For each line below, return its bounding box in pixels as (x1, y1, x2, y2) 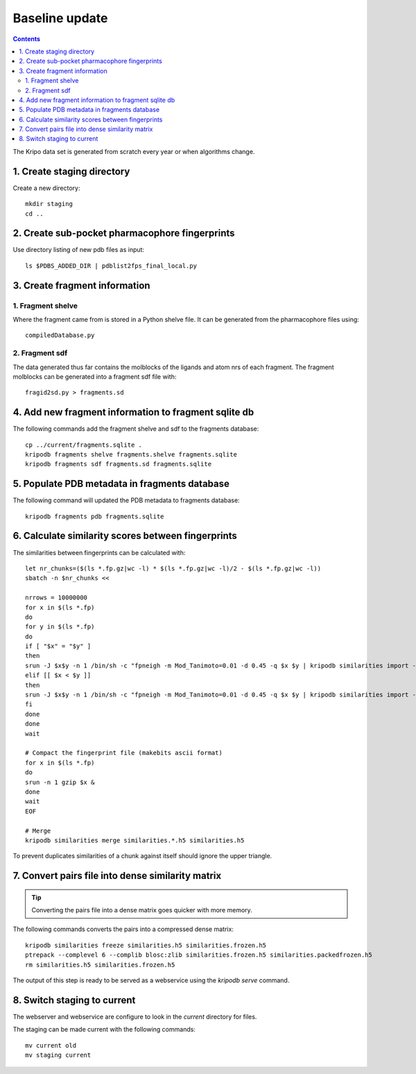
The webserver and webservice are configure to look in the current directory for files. (12, 1012, 257, 1021)
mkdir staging (25, 200, 73, 208)
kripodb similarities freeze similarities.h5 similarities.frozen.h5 (25, 941, 267, 949)
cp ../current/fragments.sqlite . (25, 441, 142, 449)
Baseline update (12, 10, 108, 26)
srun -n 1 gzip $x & (25, 778, 95, 786)
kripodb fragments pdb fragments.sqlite (25, 512, 164, 520)
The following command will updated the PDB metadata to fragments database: (12, 496, 240, 504)
